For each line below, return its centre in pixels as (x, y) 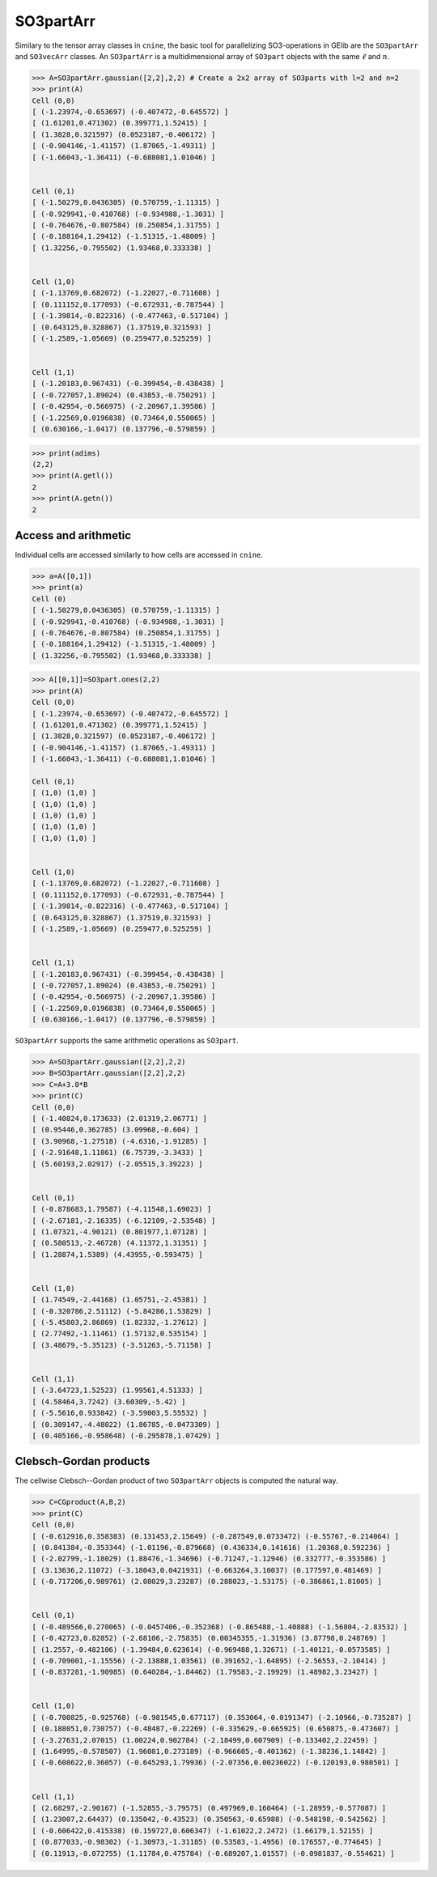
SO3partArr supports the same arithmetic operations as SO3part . (127, 1041)
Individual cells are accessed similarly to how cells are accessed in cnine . (139, 555)
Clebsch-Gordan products (83, 1461)
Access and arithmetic (73, 535)
